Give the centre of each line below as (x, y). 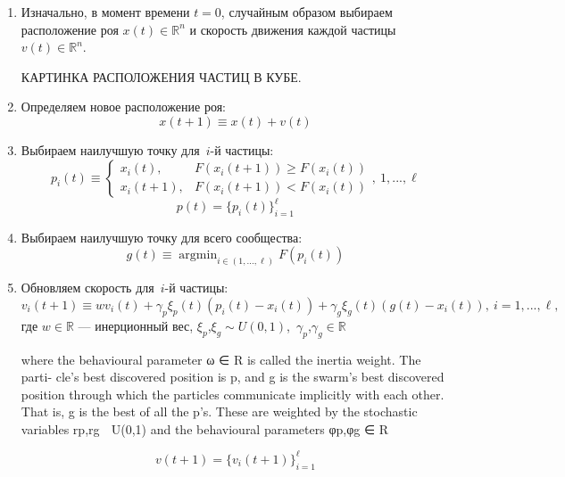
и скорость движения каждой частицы (293, 29)
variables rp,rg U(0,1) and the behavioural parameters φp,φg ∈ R (205, 428)
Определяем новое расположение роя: (123, 107)
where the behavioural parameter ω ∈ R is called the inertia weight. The (221, 359)
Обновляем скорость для (87, 288)
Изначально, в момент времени (105, 12)
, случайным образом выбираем (307, 12)
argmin (198, 255)
